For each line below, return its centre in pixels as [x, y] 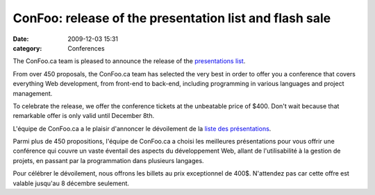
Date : [21, 39]
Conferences [86, 48]
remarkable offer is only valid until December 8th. [84, 116]
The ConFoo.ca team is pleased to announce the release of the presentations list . [129, 61]
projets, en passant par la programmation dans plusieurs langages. [108, 160]
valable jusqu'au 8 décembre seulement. [71, 183]
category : [27, 48]
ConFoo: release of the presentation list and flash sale [172, 18]
